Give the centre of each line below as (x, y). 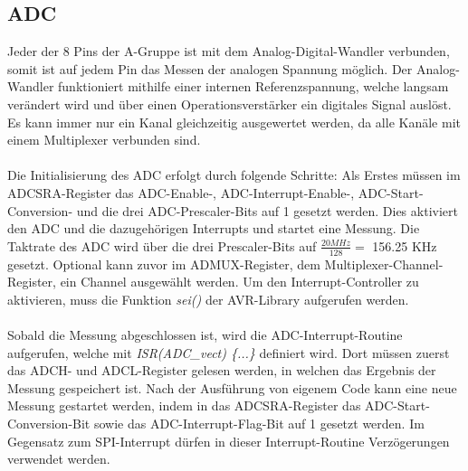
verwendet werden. (59, 459)
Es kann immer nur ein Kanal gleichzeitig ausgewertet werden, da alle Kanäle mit (234, 122)
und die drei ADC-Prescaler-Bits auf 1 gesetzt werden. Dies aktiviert (267, 210)
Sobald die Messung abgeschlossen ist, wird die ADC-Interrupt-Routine (205, 334)
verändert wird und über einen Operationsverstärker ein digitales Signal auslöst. (229, 104)
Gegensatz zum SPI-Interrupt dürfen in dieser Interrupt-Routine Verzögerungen (229, 441)
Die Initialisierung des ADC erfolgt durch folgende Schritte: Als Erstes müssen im (234, 175)
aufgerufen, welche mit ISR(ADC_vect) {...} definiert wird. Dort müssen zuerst (229, 352)
